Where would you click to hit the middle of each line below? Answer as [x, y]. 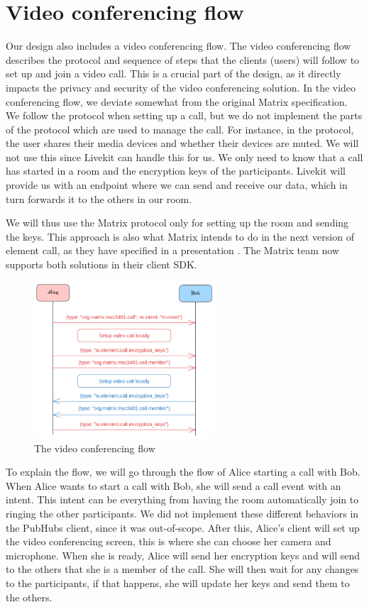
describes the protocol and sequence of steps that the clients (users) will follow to [183, 59]
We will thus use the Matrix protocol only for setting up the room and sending [177, 223]
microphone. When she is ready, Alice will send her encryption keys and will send [183, 555]
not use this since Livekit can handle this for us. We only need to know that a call [184, 157]
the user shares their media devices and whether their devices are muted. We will [182, 143]
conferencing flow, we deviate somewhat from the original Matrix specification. [177, 101]
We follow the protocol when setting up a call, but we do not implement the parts [184, 115]
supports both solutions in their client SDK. [101, 264]
